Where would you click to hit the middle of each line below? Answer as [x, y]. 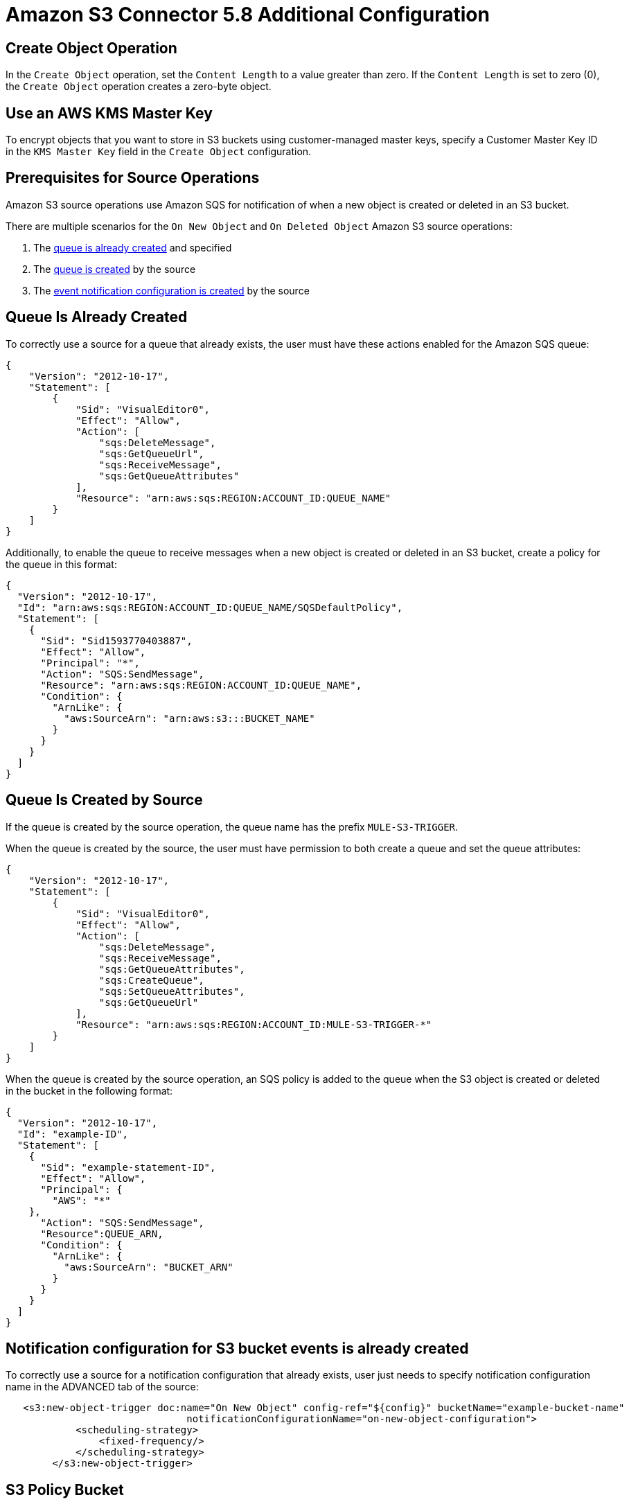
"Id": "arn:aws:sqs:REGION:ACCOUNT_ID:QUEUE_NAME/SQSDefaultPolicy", [210, 607]
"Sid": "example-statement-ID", [128, 1167]
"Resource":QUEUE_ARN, [102, 1233]
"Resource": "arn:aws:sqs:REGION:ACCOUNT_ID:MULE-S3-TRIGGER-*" [254, 1024]
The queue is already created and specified [133, 247]
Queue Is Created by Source [104, 800]
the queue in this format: [61, 564]
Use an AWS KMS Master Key [109, 113]
